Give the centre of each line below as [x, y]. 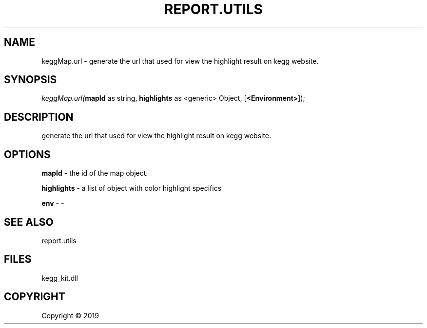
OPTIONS [27, 154]
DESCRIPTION [39, 117]
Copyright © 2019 [70, 315]
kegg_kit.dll [60, 278]
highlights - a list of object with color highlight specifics [132, 188]
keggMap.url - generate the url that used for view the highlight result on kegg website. [180, 61]
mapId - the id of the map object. [95, 173]
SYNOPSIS [30, 80]
